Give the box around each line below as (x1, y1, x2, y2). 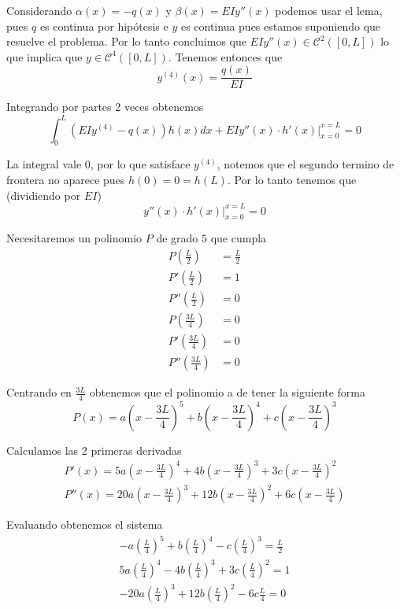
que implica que (6, 48, 83, 65)
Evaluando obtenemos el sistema (6, 516, 163, 533)
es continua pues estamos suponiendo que (180, 17, 381, 34)
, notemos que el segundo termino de (217, 156, 394, 172)
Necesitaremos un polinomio (6, 230, 143, 246)
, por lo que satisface (90, 156, 191, 172)
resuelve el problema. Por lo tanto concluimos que (6, 33, 246, 50)
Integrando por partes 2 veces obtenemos (6, 98, 204, 115)
